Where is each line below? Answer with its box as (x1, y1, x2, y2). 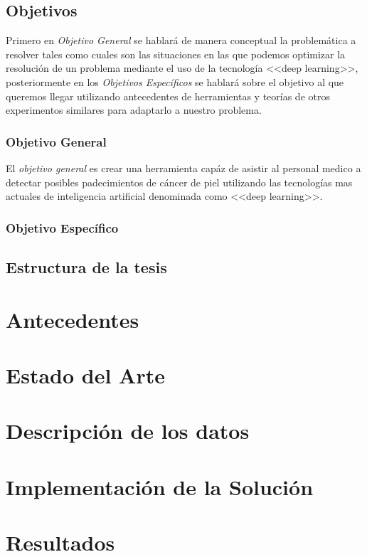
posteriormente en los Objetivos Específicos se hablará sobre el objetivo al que (6, 74, 344, 89)
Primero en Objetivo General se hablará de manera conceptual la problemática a (6, 33, 356, 48)
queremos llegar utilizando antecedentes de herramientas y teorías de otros (6, 88, 330, 103)
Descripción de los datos (6, 416, 250, 445)
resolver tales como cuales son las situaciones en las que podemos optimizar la (6, 46, 346, 61)
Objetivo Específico (6, 218, 119, 236)
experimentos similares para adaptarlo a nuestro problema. (6, 102, 262, 117)
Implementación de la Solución (6, 472, 314, 501)
